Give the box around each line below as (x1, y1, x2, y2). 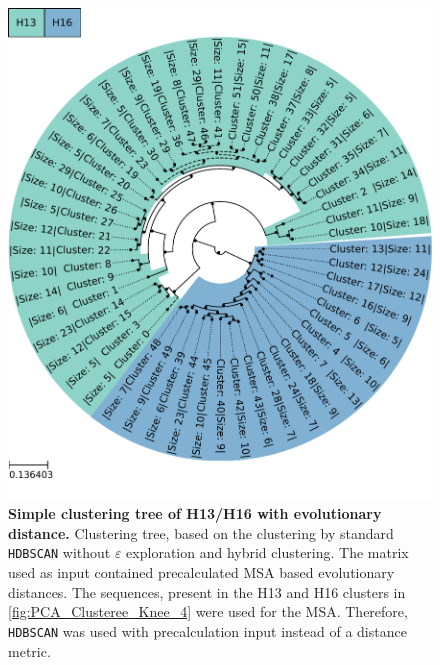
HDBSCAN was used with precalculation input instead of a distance (8, 620, 407, 641)
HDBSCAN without (8, 542, 111, 563)
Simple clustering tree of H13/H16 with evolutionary (8, 503, 382, 524)
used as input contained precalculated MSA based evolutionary (8, 562, 395, 583)
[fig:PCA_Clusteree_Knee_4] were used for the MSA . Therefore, (8, 601, 408, 622)
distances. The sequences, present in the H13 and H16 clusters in (8, 581, 406, 602)
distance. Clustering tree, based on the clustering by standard (8, 522, 394, 543)
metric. (8, 640, 51, 661)
